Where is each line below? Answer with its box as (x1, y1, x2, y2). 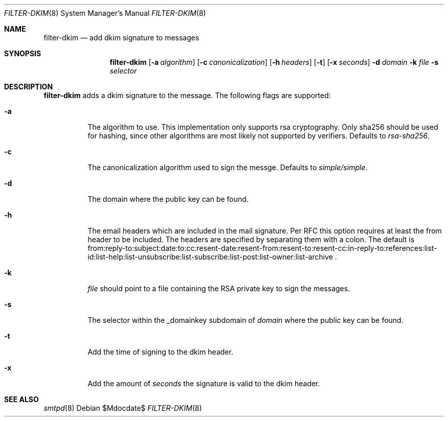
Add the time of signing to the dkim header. (87, 347, 233, 356)
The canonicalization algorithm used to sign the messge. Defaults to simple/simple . (87, 163, 368, 172)
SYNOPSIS (4, 49, 41, 58)
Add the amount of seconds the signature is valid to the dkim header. (87, 379, 320, 388)
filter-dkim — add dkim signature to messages (43, 33, 199, 42)
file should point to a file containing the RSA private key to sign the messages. (87, 284, 350, 293)
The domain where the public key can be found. (87, 195, 249, 203)
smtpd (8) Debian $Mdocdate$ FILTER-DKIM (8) (43, 404, 202, 412)
